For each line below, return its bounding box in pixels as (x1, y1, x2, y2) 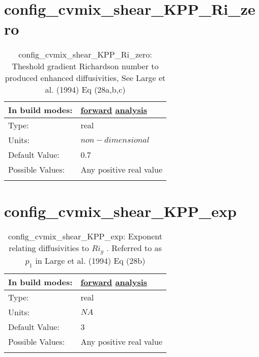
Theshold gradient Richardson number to (12, 60, 159, 72)
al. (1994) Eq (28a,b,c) (45, 84, 126, 96)
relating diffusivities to (9, 242, 89, 254)
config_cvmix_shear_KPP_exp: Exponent (8, 230, 163, 242)
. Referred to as (106, 242, 162, 254)
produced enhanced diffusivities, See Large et (5, 72, 166, 84)
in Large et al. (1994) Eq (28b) (35, 255, 146, 267)
